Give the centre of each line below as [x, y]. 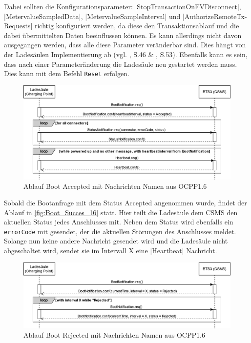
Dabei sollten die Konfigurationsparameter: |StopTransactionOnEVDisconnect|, [123, 6]
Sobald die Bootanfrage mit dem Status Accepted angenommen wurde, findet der [125, 202]
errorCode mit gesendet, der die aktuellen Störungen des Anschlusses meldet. [120, 231]
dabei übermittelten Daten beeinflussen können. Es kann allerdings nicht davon [123, 35]
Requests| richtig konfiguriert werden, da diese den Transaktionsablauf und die [122, 26]
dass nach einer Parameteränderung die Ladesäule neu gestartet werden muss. [121, 64]
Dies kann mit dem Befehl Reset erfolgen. [67, 73]
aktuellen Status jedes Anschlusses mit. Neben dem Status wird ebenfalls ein [119, 222]
